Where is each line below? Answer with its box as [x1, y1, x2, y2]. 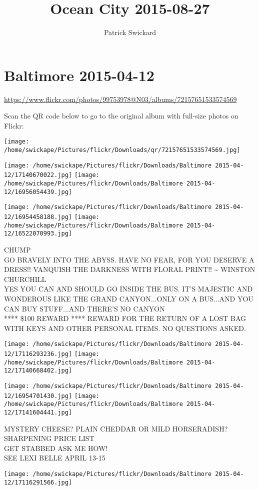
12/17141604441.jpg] [4, 408, 72, 416]
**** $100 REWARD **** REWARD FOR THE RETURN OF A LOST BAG [4, 313, 246, 323]
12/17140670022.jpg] [4, 171, 72, 179]
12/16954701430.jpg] [4, 392, 72, 399]
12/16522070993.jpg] [4, 230, 72, 237]
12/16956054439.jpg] [4, 188, 72, 195]
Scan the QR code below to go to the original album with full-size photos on [4, 110, 238, 121]
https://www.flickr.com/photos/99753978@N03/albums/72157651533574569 [4, 93, 237, 104]
